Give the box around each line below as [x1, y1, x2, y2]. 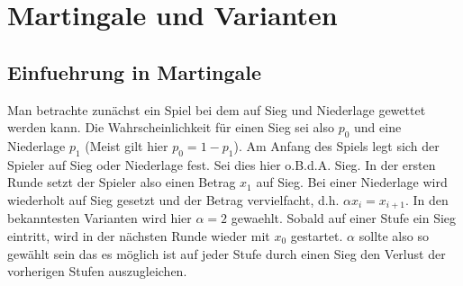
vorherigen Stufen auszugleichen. [7, 262, 187, 281]
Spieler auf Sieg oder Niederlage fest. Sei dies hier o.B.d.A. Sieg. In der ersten [7, 155, 436, 174]
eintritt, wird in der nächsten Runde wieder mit [7, 227, 270, 245]
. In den [404, 190, 449, 209]
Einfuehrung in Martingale [7, 58, 262, 85]
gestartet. [290, 227, 343, 245]
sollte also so [359, 227, 429, 245]
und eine [354, 118, 402, 137]
